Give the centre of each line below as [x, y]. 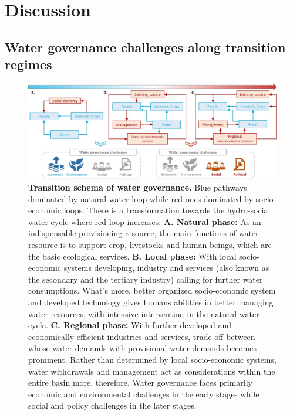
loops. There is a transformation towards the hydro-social [167, 210]
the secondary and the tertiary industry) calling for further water [146, 279]
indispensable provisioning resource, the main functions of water [144, 233]
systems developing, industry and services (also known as [166, 268]
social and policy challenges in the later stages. [112, 405]
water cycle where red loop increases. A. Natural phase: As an [145, 221]
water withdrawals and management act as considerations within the [152, 371]
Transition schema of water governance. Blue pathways [138, 187]
